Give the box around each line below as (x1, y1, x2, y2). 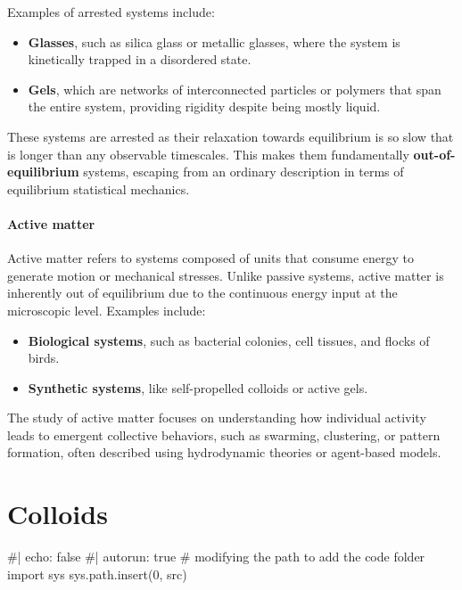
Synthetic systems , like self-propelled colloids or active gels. (28, 378, 368, 397)
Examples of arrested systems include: (7, 3, 215, 20)
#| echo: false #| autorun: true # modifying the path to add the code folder (7, 547, 425, 566)
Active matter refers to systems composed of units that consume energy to (7, 249, 415, 267)
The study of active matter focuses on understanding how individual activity (7, 408, 426, 427)
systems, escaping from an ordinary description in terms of (83, 162, 404, 181)
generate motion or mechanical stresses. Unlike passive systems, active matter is (7, 266, 444, 284)
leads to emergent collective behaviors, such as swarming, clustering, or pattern (7, 425, 441, 444)
